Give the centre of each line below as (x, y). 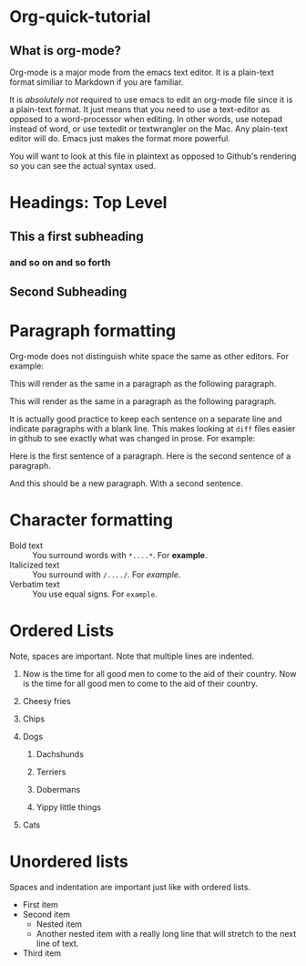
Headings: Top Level (88, 203)
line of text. (57, 943)
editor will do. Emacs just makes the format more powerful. (120, 138)
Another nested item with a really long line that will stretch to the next (166, 933)
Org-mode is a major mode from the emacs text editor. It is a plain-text (142, 72)
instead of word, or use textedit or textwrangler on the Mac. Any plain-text (149, 129)
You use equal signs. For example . (95, 594)
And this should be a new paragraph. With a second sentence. (126, 483)
